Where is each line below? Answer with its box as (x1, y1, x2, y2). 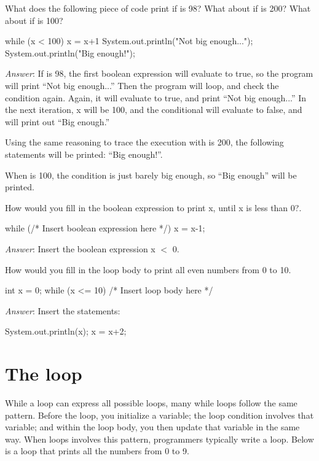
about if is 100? (5, 14, 63, 26)
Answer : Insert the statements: (5, 304, 120, 317)
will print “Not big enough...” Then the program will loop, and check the (5, 79, 279, 91)
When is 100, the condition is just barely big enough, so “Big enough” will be (5, 168, 297, 181)
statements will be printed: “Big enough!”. (5, 147, 163, 160)
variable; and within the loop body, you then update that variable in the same (5, 420, 300, 433)
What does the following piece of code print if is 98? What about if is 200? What (5, 2, 311, 14)
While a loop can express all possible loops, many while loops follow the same (5, 397, 297, 409)
